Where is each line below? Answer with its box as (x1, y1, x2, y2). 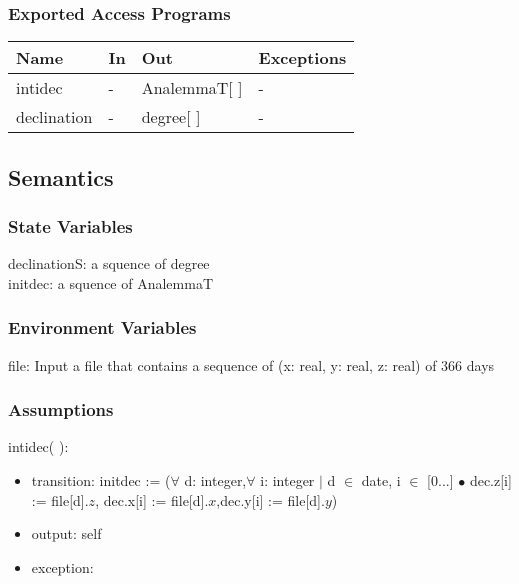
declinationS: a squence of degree (8, 253, 210, 274)
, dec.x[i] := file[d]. (95, 489, 209, 510)
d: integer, (184, 470, 247, 491)
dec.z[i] (469, 470, 512, 491)
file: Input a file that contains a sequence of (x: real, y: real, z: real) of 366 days (8, 354, 495, 375)
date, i (361, 470, 401, 491)
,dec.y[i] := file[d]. (216, 489, 325, 510)
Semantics (8, 161, 114, 192)
